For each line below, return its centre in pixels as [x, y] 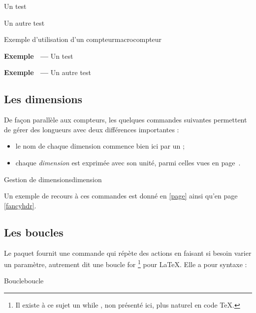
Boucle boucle [24, 281]
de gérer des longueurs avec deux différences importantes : [92, 129]
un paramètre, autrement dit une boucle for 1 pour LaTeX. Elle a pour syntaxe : [126, 263]
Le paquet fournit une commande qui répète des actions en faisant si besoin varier [128, 253]
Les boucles [34, 232]
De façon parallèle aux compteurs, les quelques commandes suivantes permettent [126, 120]
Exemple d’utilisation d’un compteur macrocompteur [83, 39]
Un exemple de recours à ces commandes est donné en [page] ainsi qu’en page [121, 196]
